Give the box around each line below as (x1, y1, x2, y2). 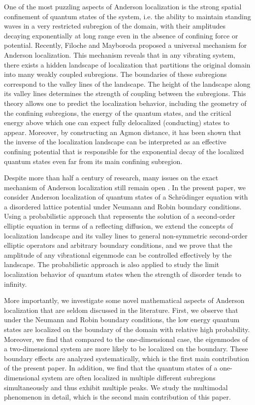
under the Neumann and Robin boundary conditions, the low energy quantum (4, 314, 240, 325)
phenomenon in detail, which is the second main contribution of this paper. (4, 392, 231, 402)
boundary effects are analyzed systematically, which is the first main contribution (4, 353, 249, 363)
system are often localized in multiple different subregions (42, 372, 216, 382)
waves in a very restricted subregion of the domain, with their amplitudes (4, 21, 226, 31)
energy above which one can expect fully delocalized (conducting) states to (4, 117, 229, 128)
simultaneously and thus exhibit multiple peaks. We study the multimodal (4, 382, 228, 392)
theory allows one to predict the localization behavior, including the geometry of (4, 98, 247, 108)
